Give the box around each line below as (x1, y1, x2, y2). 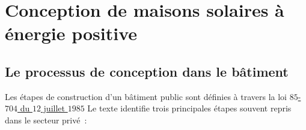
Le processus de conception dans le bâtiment (5, 62, 289, 80)
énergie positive (5, 21, 138, 46)
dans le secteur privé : (5, 113, 87, 126)
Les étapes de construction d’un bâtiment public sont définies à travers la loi (5, 90, 287, 102)
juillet (43, 102, 65, 114)
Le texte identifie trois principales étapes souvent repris (87, 102, 292, 114)
